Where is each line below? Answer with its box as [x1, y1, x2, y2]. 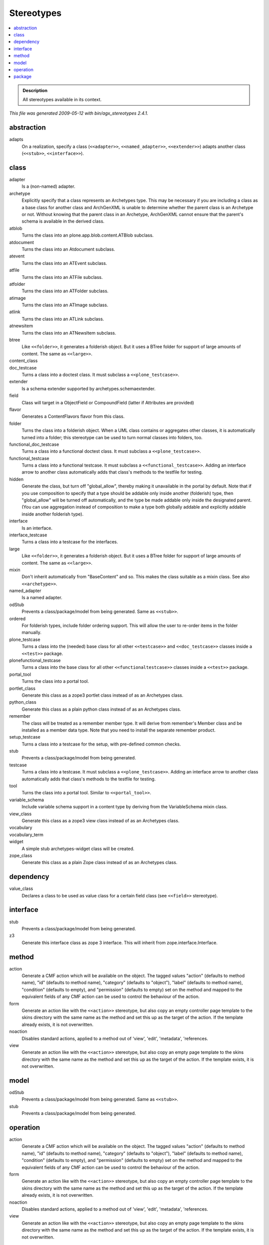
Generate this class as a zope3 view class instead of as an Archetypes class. [21, 817, 179, 824]
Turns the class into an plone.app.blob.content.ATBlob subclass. [21, 232, 154, 239]
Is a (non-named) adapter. [21, 183, 76, 189]
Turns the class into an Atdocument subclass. [21, 246, 116, 252]
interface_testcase [9, 532, 47, 538]
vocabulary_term [9, 832, 44, 838]
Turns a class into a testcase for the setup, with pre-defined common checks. [21, 741, 181, 747]
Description [22, 87, 48, 93]
